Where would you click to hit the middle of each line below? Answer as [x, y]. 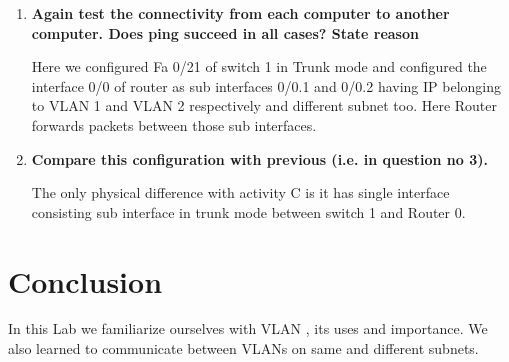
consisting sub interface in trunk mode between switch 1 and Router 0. [248, 211]
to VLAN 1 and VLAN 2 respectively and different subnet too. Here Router [264, 105]
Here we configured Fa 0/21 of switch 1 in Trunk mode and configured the [259, 66]
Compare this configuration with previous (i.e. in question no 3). [259, 158]
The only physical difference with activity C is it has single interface [240, 192]
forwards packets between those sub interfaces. [174, 124]
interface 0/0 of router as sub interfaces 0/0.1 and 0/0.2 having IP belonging [266, 85]
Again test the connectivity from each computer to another [240, 13]
